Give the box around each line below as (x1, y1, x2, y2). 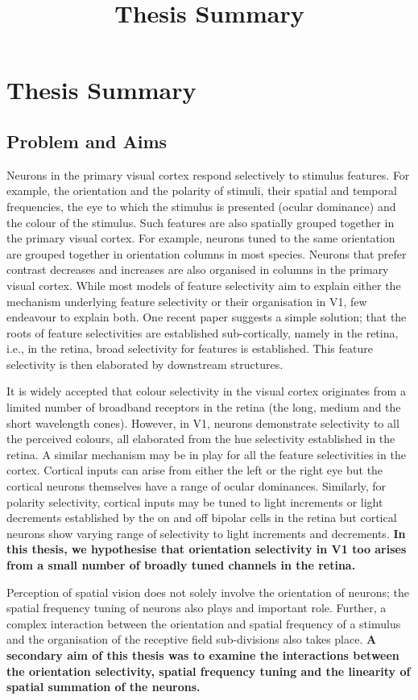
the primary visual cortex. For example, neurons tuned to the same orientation (6, 230, 395, 246)
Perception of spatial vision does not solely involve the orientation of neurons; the (6, 583, 410, 600)
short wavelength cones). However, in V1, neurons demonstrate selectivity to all (6, 414, 399, 431)
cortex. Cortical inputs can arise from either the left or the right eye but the (6, 462, 383, 478)
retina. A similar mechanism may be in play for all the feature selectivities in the (6, 445, 406, 462)
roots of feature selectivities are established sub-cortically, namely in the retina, (6, 324, 399, 341)
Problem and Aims (6, 128, 168, 153)
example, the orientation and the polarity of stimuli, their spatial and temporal (6, 182, 397, 199)
